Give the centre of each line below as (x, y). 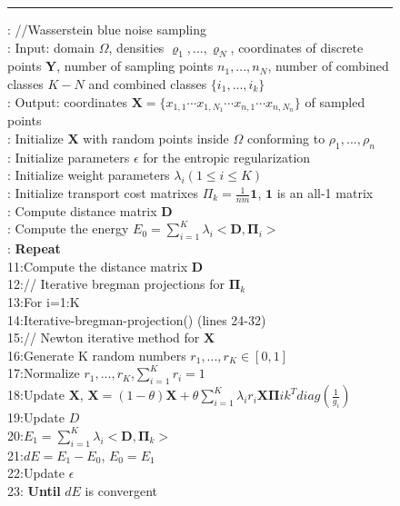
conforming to (286, 139)
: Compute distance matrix (82, 210)
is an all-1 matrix (325, 193)
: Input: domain (51, 47)
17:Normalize (44, 373)
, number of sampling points (135, 66)
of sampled (335, 101)
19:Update (36, 417)
